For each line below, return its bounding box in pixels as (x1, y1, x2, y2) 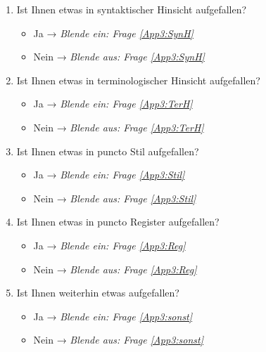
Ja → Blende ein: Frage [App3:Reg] (33, 237, 186, 252)
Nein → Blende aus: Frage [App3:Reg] (33, 261, 197, 276)
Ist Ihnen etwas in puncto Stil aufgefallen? (16, 143, 199, 158)
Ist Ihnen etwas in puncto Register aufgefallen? (16, 214, 220, 229)
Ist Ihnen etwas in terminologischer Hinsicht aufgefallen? (16, 72, 260, 87)
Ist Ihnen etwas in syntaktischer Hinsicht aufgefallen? (16, 2, 247, 16)
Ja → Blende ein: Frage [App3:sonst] (33, 308, 193, 323)
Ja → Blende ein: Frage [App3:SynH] (33, 25, 194, 40)
